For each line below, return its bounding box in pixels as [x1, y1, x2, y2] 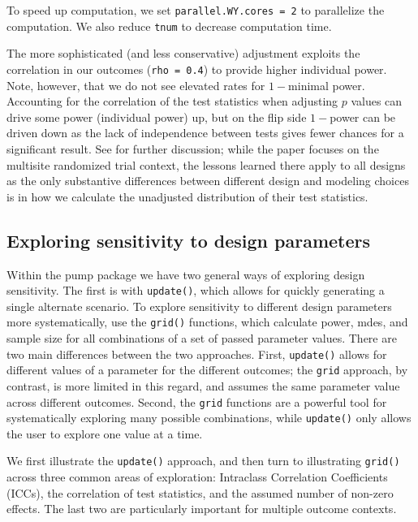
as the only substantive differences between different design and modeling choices [6, 172, 409, 189]
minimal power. [288, 76, 365, 93]
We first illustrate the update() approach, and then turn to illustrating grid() [6, 452, 400, 469]
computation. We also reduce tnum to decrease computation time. [6, 17, 332, 34]
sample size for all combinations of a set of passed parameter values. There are [6, 330, 397, 347]
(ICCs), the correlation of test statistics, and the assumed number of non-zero [6, 484, 394, 501]
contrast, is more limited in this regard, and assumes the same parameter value [6, 377, 400, 394]
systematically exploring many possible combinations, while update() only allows [6, 409, 412, 426]
